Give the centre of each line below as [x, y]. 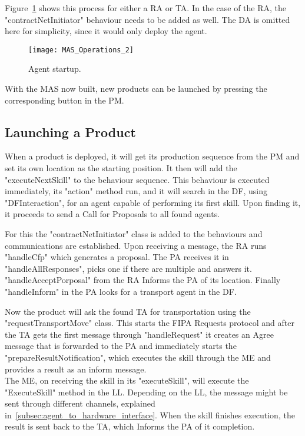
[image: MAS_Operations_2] [81, 50]
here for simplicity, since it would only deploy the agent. [106, 31]
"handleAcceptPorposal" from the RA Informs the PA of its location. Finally [143, 280]
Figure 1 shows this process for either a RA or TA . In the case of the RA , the [145, 8]
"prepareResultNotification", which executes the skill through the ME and [138, 357]
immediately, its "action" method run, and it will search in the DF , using [136, 191]
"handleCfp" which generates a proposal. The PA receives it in [117, 257]
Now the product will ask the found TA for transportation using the [128, 311]
